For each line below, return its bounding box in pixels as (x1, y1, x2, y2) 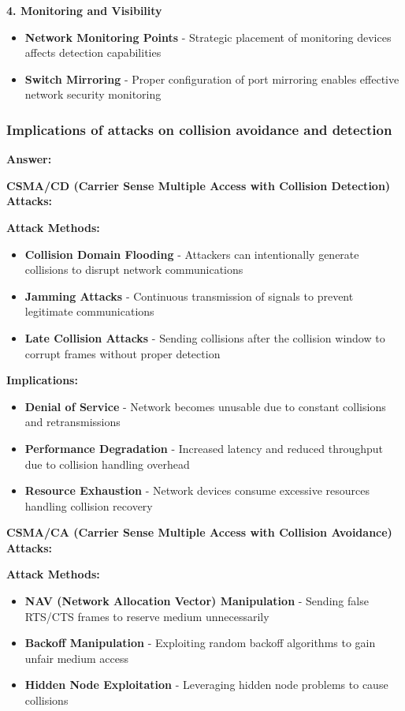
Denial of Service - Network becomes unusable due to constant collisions (24, 398, 386, 414)
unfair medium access (24, 649, 129, 666)
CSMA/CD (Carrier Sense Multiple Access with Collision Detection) (6, 177, 391, 193)
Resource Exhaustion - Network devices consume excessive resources (24, 482, 370, 499)
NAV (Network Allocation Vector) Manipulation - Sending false (24, 593, 369, 609)
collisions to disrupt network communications (24, 261, 243, 278)
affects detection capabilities (24, 44, 162, 61)
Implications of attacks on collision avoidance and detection (6, 119, 392, 139)
